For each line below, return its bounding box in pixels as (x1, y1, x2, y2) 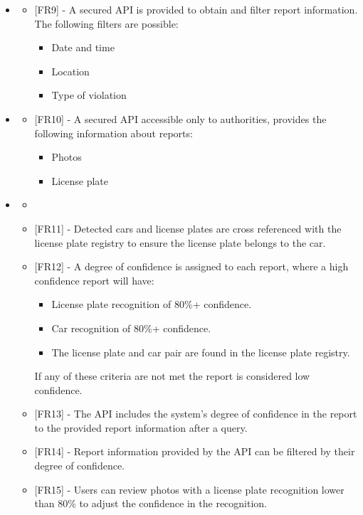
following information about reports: (34, 125, 193, 140)
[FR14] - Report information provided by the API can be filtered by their (34, 444, 355, 459)
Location (51, 63, 90, 78)
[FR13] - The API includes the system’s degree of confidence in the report (34, 406, 357, 421)
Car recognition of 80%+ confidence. (51, 320, 211, 335)
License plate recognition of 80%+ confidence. (51, 297, 252, 312)
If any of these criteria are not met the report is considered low (34, 368, 310, 383)
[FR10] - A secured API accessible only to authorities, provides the (34, 111, 327, 126)
